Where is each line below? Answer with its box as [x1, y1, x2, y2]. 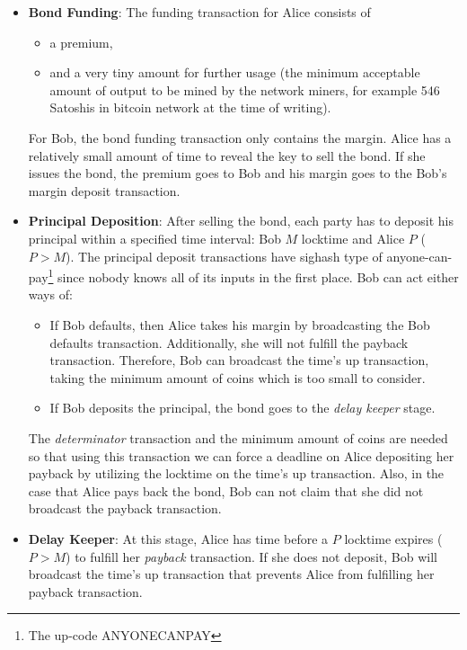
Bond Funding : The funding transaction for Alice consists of [28, 3, 371, 21]
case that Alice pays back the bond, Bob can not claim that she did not [28, 481, 424, 500]
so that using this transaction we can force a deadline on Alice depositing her [28, 446, 454, 465]
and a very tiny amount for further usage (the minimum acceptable [49, 63, 420, 82]
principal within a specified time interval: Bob [28, 228, 281, 247]
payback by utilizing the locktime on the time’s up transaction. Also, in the [28, 464, 445, 483]
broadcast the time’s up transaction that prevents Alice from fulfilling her [28, 565, 435, 583]
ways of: [28, 285, 73, 304]
